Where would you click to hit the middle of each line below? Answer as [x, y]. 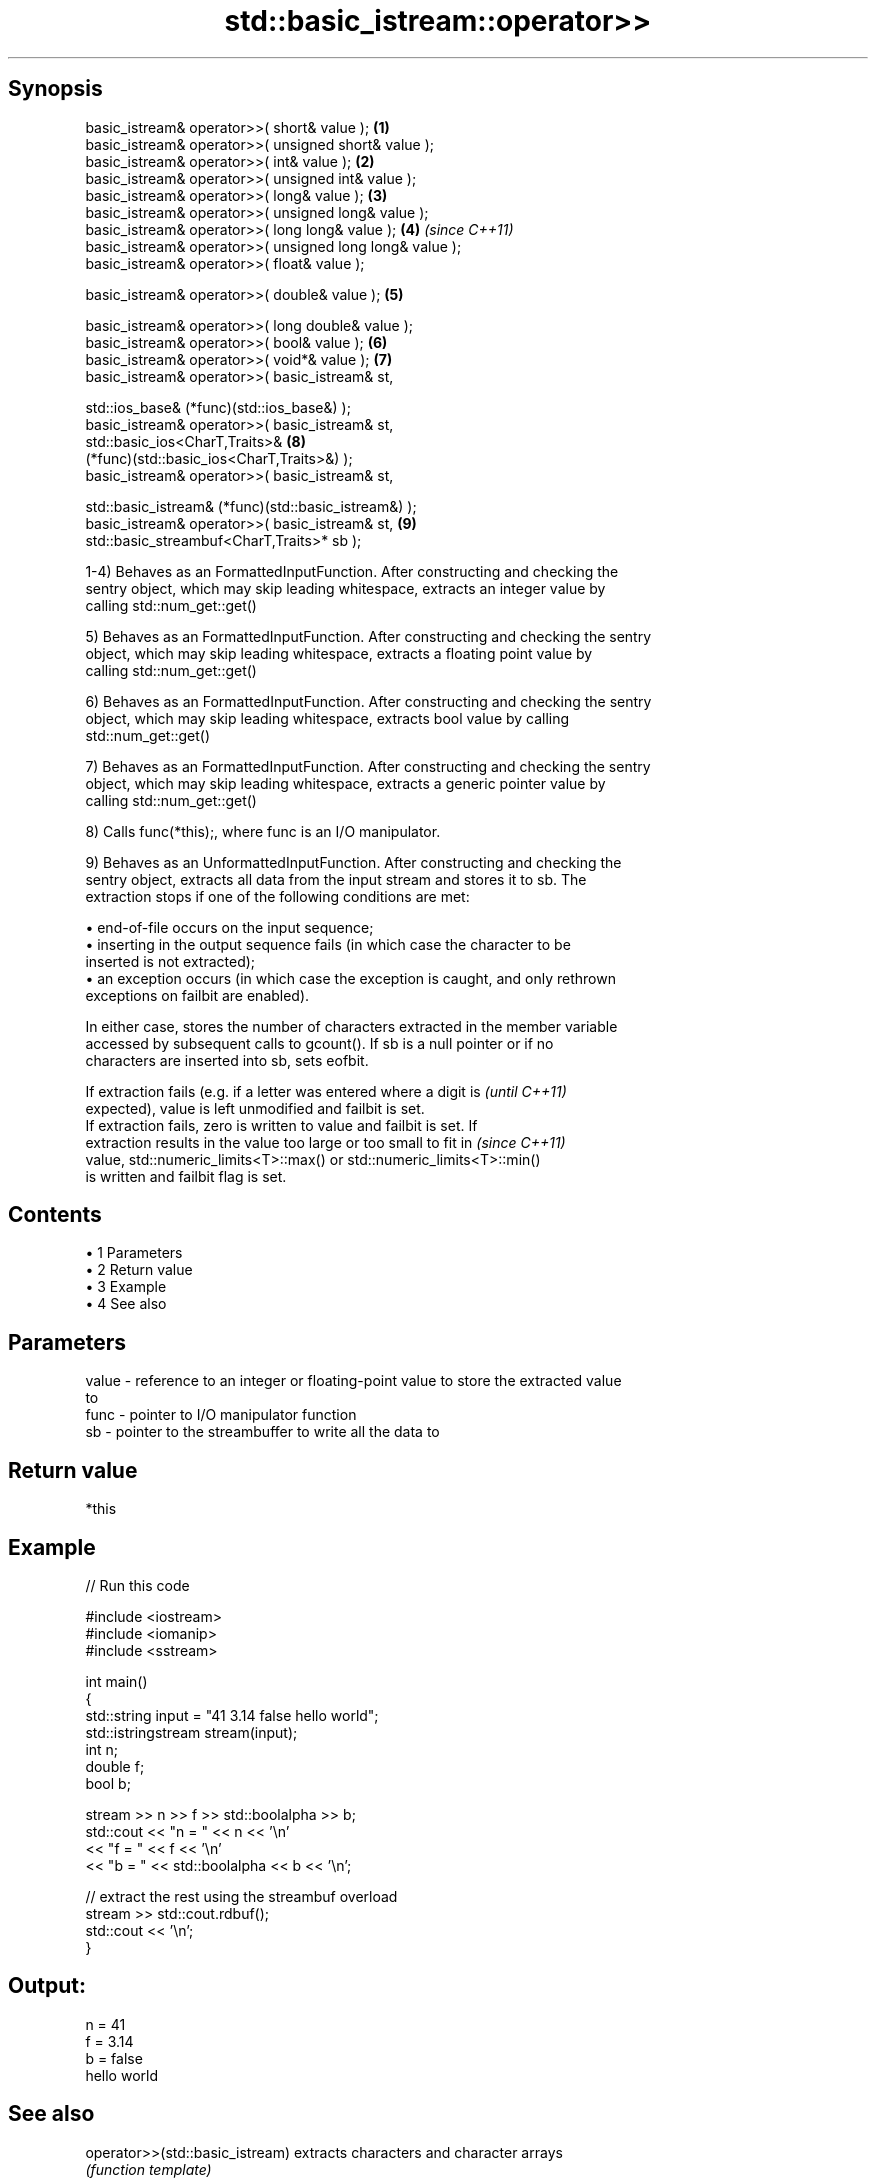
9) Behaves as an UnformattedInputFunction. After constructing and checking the [353, 862]
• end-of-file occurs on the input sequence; [229, 927]
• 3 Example [126, 1287]
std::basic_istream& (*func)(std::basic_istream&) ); [251, 506]
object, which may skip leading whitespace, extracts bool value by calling [327, 718]
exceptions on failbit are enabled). [197, 995]
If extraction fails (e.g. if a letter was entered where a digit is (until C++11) [326, 1091]
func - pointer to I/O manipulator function [221, 1415]
